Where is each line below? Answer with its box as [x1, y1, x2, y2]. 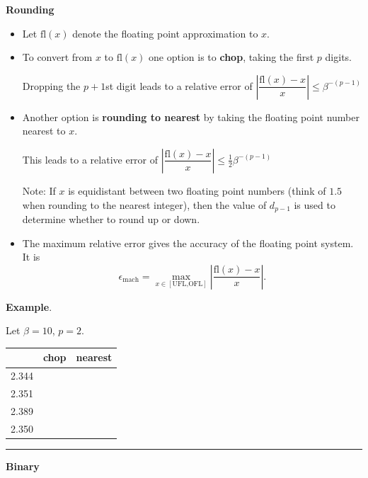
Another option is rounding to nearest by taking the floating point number [22, 109, 360, 124]
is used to [294, 197, 335, 212]
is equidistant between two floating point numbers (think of [68, 183, 326, 198]
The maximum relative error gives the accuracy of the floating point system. [22, 235, 354, 250]
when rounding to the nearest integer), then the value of [22, 197, 267, 212]
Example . [6, 299, 52, 314]
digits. [325, 50, 352, 64]
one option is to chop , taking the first [149, 50, 314, 64]
